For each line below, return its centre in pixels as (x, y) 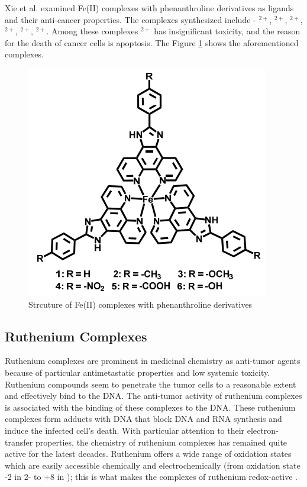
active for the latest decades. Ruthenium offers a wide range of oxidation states (148, 454)
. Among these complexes (92, 31)
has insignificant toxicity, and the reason (227, 31)
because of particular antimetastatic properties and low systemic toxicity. (138, 372)
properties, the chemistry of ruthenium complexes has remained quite (161, 442)
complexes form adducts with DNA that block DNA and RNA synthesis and (143, 419)
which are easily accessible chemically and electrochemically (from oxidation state (153, 465)
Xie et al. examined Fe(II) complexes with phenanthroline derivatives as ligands (149, 8)
